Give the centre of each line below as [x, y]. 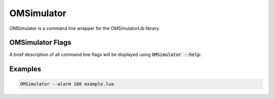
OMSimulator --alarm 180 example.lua [67, 84]
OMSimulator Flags [40, 43]
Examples [25, 69]
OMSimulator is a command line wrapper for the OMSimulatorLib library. [85, 28]
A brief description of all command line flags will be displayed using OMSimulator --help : [105, 55]
